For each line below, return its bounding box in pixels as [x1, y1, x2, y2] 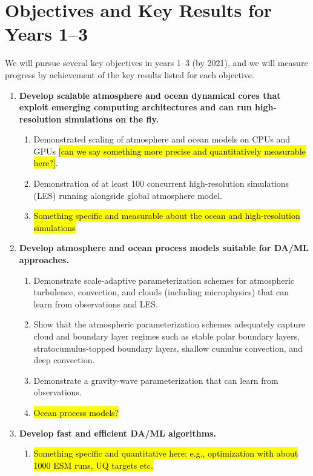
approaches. [19, 253, 69, 266]
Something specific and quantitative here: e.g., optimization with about [33, 447, 298, 460]
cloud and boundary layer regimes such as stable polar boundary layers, [33, 330, 300, 342]
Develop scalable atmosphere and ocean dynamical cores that [19, 89, 281, 101]
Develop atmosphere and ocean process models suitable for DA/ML [19, 241, 309, 254]
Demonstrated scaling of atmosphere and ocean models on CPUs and [33, 133, 291, 146]
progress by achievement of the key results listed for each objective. [5, 68, 254, 81]
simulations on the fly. [64, 112, 159, 125]
